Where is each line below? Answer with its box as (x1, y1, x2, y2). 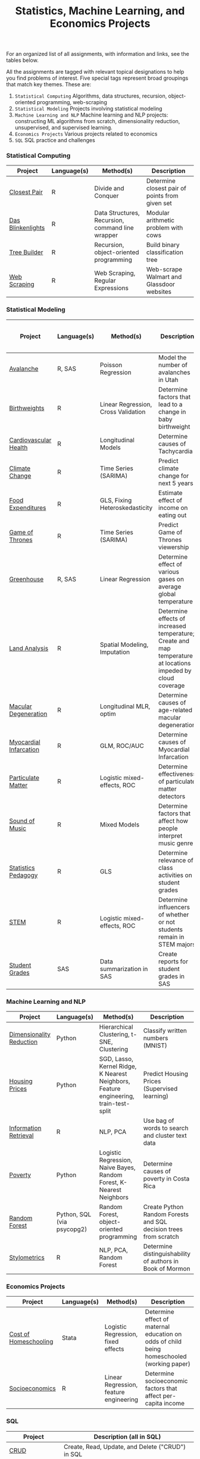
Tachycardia (158, 447, 193, 455)
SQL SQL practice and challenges (14, 137, 95, 144)
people (158, 824, 178, 832)
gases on (158, 575, 185, 583)
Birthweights (9, 403, 45, 412)
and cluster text (143, 1132, 187, 1140)
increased (158, 622, 186, 630)
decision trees (143, 1225, 183, 1233)
